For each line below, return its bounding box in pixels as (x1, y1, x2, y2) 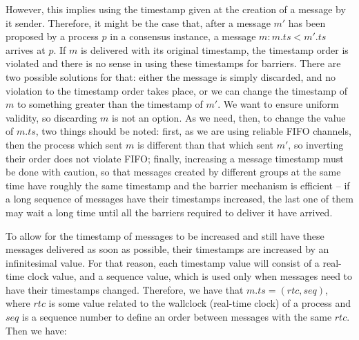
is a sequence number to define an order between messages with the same (22, 310, 332, 324)
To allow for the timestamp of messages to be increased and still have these (6, 228, 324, 243)
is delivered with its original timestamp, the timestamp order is (80, 42, 349, 57)
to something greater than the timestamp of (17, 97, 203, 111)
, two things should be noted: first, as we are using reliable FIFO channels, (35, 124, 351, 138)
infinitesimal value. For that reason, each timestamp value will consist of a (6, 255, 320, 270)
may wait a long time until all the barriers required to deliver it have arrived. (6, 205, 333, 219)
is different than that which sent (137, 137, 274, 151)
